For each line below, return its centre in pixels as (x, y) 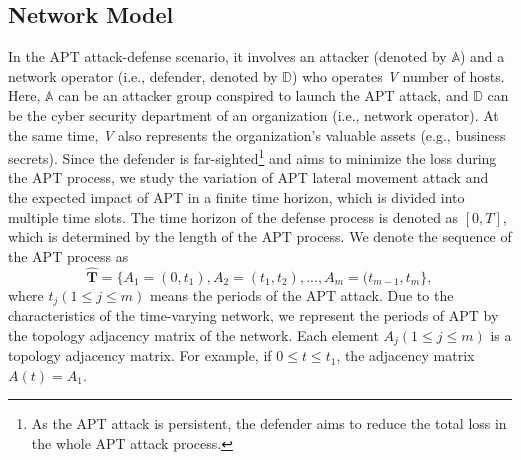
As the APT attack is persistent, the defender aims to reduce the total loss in (269, 423)
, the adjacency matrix (405, 355)
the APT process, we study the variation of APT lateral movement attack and (248, 177)
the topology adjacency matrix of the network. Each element (193, 334)
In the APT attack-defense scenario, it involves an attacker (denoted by (227, 56)
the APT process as (68, 255)
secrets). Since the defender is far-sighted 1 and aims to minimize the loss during (252, 156)
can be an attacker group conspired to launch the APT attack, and (263, 95)
